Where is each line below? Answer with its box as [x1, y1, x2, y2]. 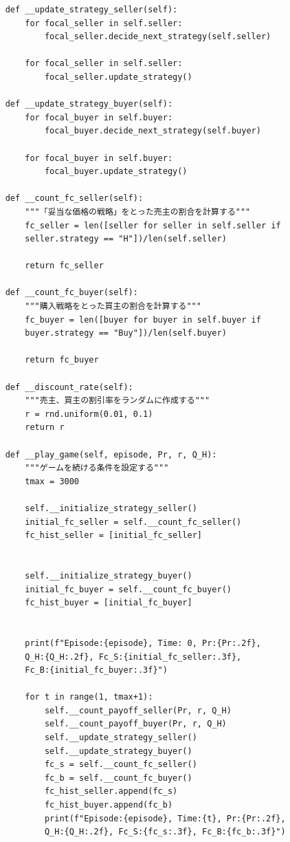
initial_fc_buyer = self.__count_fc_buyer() [25, 584, 232, 594]
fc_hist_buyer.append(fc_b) [44, 800, 173, 810]
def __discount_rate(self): [5, 382, 133, 392]
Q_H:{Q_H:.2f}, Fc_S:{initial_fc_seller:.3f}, [25, 651, 242, 662]
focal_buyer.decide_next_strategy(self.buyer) [44, 126, 261, 136]
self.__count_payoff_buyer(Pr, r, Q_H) [44, 719, 227, 729]
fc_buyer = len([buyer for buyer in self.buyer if [25, 314, 261, 325]
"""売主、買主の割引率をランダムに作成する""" [25, 396, 210, 406]
